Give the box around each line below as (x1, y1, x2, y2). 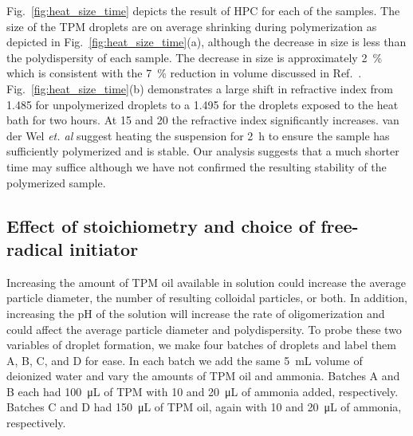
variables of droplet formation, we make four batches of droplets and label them (6, 336, 396, 353)
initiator (69, 236, 139, 261)
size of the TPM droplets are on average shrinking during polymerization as (6, 18, 377, 34)
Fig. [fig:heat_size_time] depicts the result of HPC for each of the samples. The (6, 2, 400, 18)
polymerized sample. (6, 174, 106, 191)
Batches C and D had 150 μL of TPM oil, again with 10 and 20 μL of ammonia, (6, 399, 402, 415)
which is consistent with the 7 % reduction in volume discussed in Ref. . (6, 65, 362, 81)
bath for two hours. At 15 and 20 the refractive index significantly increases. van (6, 112, 399, 128)
